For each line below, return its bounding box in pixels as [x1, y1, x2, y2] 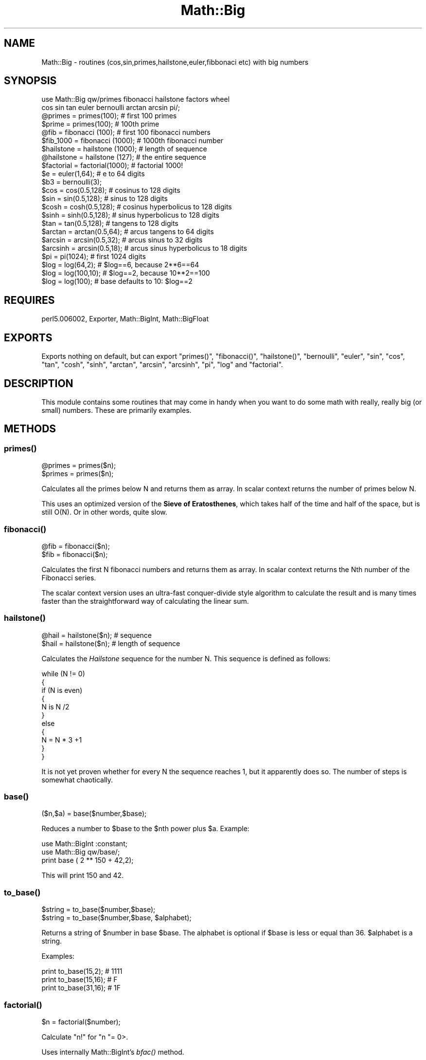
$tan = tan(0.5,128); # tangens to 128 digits [41, 219, 178, 228]
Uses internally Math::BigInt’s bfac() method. [41, 1047, 184, 1056]
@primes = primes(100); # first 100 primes [41, 112, 177, 120]
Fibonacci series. [41, 573, 96, 582]
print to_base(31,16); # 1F [41, 984, 121, 992]
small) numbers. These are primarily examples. [41, 406, 192, 414]
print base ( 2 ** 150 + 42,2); [41, 856, 134, 865]
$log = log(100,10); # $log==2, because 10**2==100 [41, 269, 210, 278]
